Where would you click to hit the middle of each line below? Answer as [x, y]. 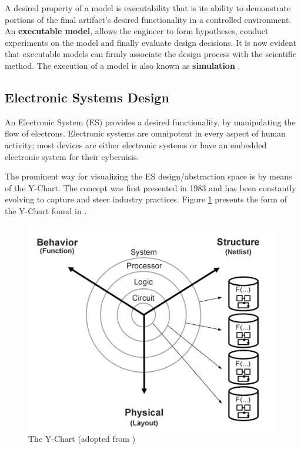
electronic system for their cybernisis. [72, 156]
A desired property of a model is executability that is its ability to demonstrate [148, 8]
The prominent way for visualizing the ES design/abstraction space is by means [148, 176]
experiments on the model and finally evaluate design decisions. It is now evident [150, 42]
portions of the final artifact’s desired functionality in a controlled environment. [148, 19]
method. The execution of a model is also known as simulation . [123, 65]
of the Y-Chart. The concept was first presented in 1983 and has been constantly [150, 187]
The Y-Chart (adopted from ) [82, 439]
